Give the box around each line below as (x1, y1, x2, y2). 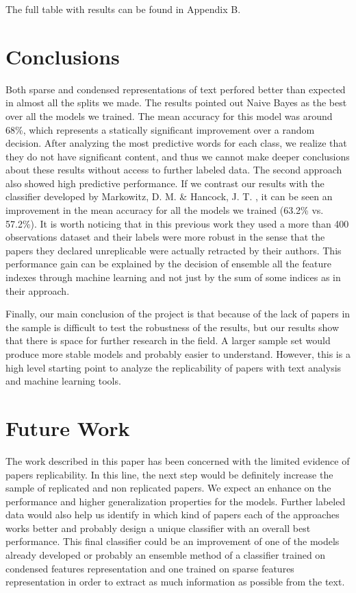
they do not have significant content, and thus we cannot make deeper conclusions (5, 149, 350, 163)
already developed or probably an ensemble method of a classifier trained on (5, 548, 326, 562)
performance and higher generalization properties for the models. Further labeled (5, 494, 346, 508)
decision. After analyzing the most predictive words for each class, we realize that (5, 136, 347, 150)
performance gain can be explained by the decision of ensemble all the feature (5, 256, 331, 271)
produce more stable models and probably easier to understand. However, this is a (5, 347, 351, 361)
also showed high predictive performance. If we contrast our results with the (5, 176, 325, 190)
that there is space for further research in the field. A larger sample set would (5, 333, 331, 348)
